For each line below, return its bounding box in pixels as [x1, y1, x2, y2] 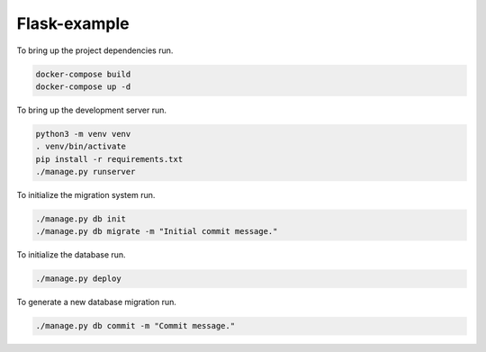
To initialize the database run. [16, 249, 126, 260]
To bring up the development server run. [16, 104, 166, 115]
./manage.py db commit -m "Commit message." [35, 320, 236, 331]
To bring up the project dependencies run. [16, 45, 174, 56]
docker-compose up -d [35, 81, 131, 92]
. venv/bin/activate [35, 141, 126, 152]
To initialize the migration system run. [16, 190, 156, 201]
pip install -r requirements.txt [35, 154, 184, 164]
